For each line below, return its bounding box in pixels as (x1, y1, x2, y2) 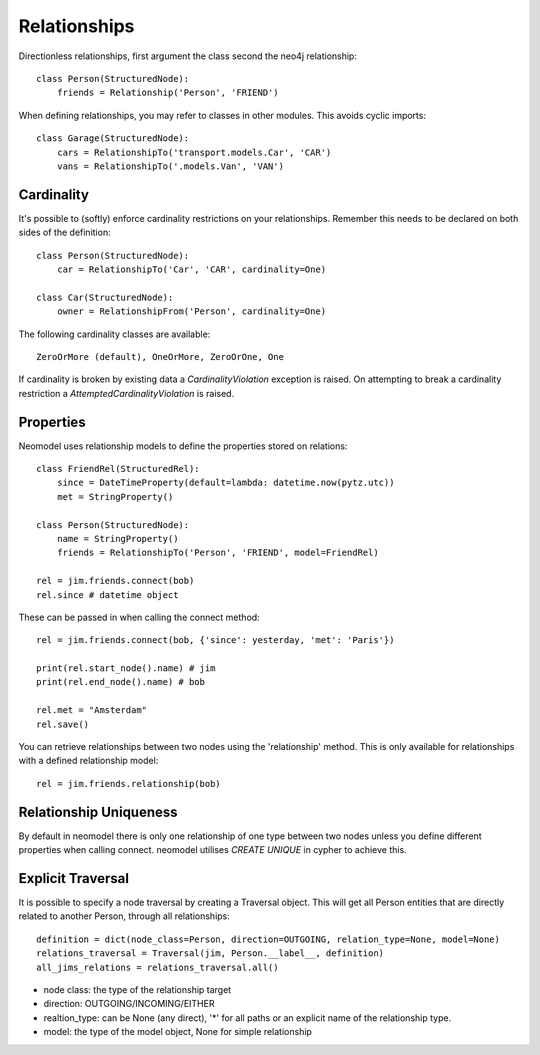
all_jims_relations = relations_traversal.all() (36, 961, 279, 973)
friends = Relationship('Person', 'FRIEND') (56, 87, 279, 99)
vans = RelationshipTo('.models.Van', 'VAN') (56, 160, 285, 172)
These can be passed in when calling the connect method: (18, 611, 260, 623)
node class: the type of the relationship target (43, 983, 232, 995)
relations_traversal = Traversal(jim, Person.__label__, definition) (36, 948, 385, 959)
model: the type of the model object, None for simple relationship (43, 1026, 312, 1038)
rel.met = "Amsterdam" (36, 705, 148, 716)
